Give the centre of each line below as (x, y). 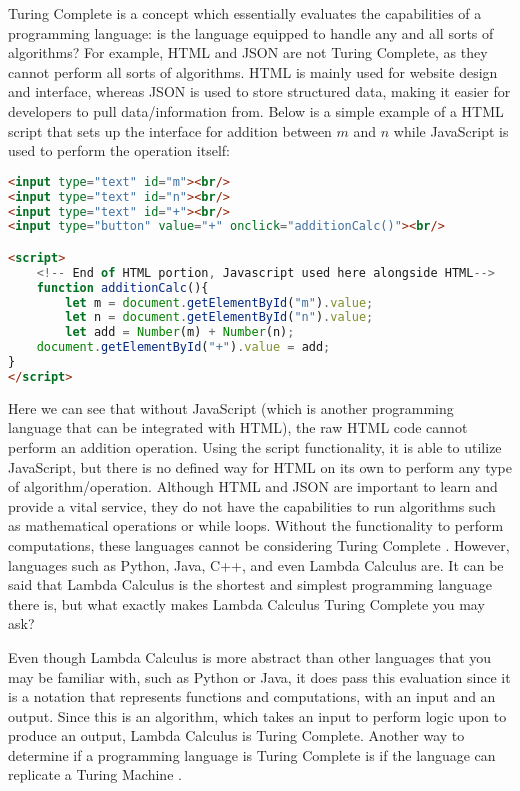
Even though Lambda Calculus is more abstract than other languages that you (250, 656)
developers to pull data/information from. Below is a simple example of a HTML (256, 110)
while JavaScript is (451, 130)
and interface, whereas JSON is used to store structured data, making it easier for (259, 91)
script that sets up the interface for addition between (170, 130)
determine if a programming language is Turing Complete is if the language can (252, 754)
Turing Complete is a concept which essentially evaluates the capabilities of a (245, 13)
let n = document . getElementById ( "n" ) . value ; (219, 317)
